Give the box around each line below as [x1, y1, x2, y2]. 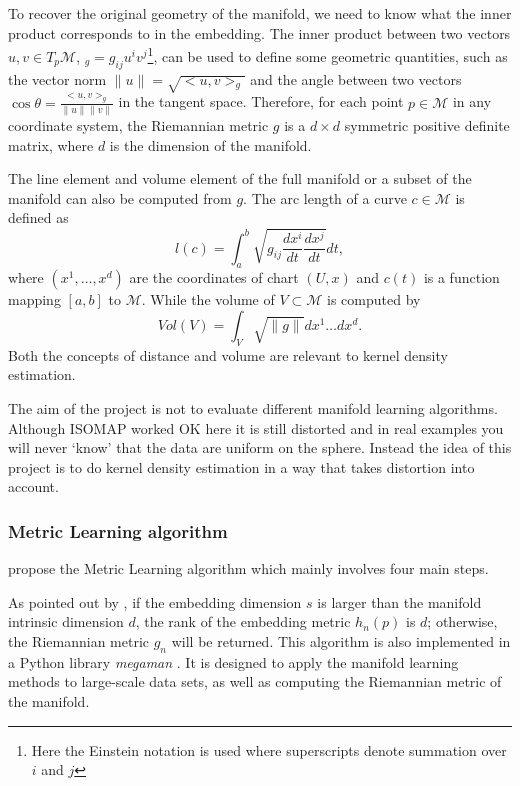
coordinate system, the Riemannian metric [8, 114, 269, 135]
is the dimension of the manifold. [109, 134, 312, 155]
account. [8, 476, 59, 497]
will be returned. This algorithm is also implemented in [171, 630, 511, 651]
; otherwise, [427, 611, 498, 632]
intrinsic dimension [8, 611, 124, 632]
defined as [8, 207, 69, 228]
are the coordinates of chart [129, 267, 299, 288]
